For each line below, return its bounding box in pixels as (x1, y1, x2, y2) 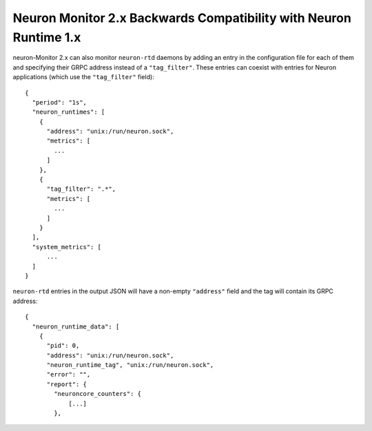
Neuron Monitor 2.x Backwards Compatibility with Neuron (12, 10, 351, 25)
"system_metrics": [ (32, 243, 102, 251)
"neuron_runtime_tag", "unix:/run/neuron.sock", (46, 361, 214, 369)
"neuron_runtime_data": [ (32, 322, 120, 330)
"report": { (46, 380, 87, 388)
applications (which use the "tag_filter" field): (12, 73, 154, 81)
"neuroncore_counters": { (54, 390, 141, 398)
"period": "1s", (32, 98, 87, 106)
